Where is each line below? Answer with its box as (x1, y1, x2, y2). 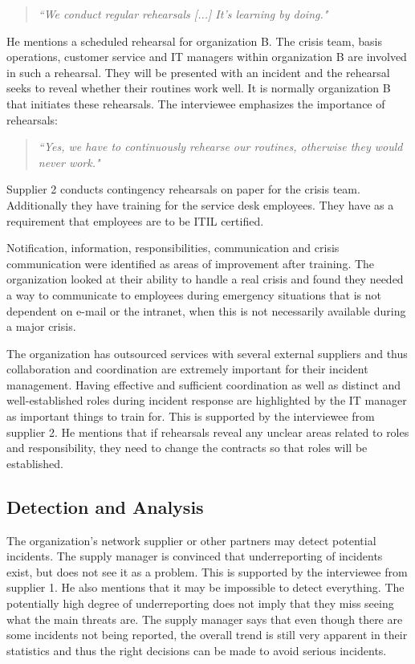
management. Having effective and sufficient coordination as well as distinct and (6, 376, 401, 393)
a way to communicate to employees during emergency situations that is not (6, 286, 381, 303)
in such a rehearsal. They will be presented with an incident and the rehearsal (6, 63, 390, 80)
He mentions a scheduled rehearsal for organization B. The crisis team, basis (6, 32, 382, 49)
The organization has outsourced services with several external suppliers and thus (6, 344, 408, 361)
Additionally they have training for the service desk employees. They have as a (6, 196, 394, 213)
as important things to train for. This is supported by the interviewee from (6, 408, 375, 425)
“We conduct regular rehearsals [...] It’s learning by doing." (38, 6, 328, 22)
